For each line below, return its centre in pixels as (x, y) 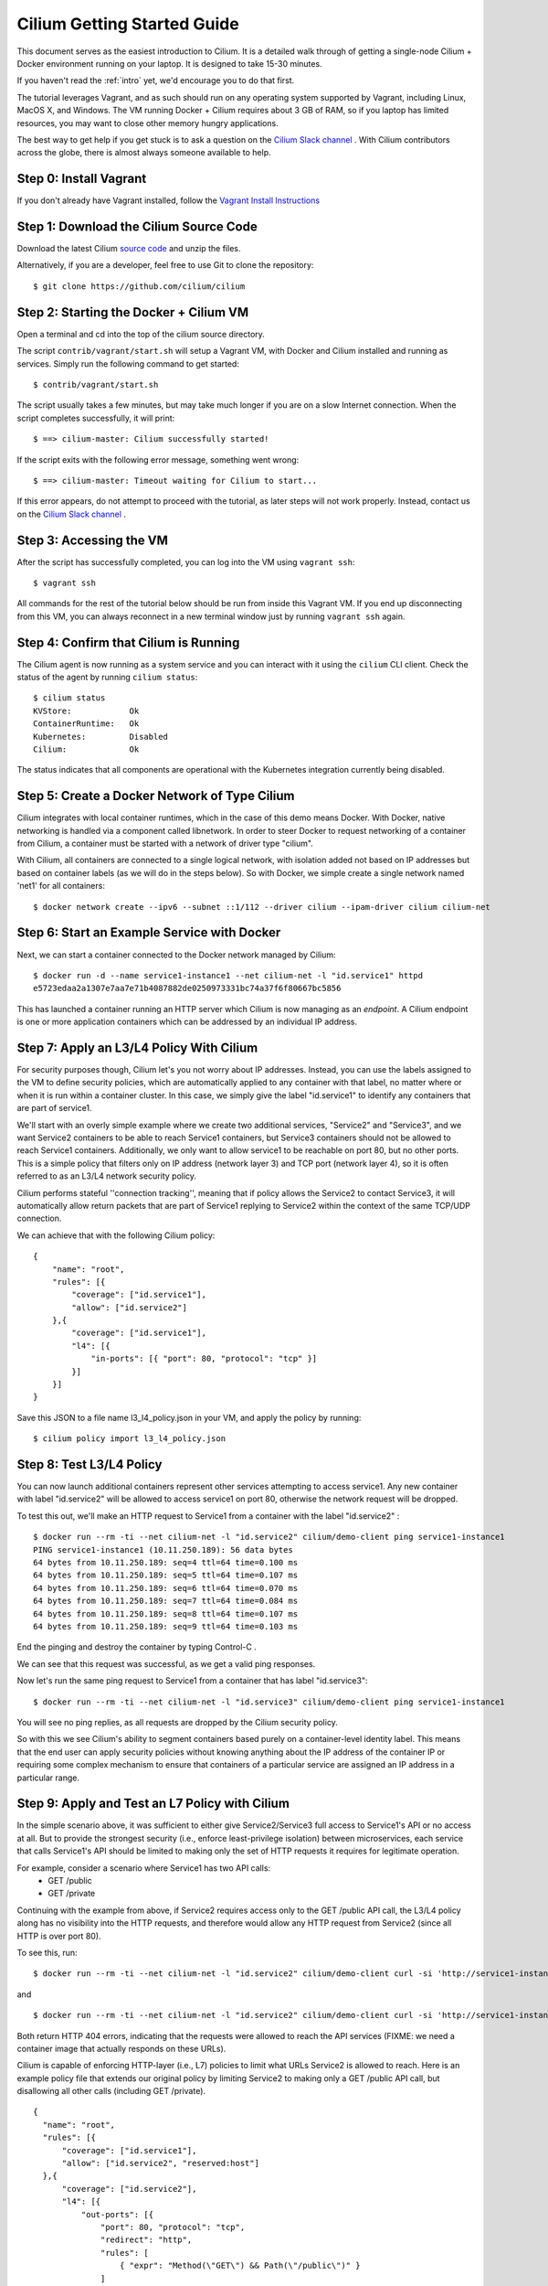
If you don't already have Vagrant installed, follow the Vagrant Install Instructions (168, 200)
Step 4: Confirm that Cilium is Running (128, 642)
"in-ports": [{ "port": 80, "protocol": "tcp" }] (204, 1359)
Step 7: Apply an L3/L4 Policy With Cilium (137, 1047)
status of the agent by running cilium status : (107, 678)
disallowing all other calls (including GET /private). (111, 2091)
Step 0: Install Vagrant (82, 179)
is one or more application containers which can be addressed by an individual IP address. (187, 1022)
